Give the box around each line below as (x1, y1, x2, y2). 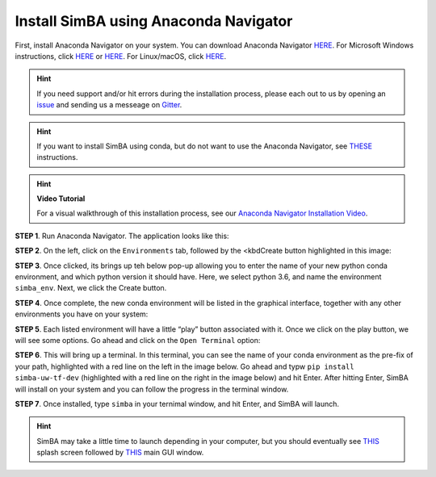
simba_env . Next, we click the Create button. (15, 283, 167, 293)
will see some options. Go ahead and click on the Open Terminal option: (15, 335, 261, 345)
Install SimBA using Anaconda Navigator (15, 12, 293, 30)
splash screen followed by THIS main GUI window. (36, 448, 204, 458)
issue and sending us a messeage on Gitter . (36, 100, 182, 110)
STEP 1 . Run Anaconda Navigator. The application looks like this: (15, 231, 229, 241)
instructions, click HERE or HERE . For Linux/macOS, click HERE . (15, 51, 226, 61)
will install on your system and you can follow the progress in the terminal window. (15, 384, 289, 394)
